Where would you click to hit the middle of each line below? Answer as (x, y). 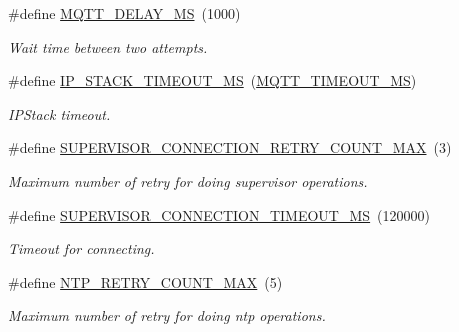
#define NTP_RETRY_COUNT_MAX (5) (145, 281)
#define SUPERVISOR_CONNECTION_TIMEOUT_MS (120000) (219, 214)
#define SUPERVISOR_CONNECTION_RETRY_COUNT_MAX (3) (230, 147)
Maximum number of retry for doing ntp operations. (167, 315)
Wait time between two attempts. (108, 46)
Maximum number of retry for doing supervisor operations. (188, 180)
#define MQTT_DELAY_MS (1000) (124, 13)
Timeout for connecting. (81, 248)
